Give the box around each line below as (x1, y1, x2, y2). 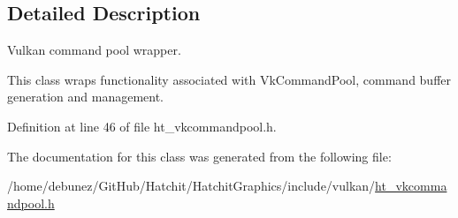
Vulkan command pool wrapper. (7, 41, 181, 59)
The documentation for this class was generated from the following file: (7, 147, 392, 165)
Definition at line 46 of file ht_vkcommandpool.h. (7, 117, 277, 135)
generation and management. (7, 87, 164, 106)
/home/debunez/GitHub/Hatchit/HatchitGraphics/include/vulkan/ (7, 177, 376, 195)
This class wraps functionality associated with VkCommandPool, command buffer (7, 70, 452, 88)
